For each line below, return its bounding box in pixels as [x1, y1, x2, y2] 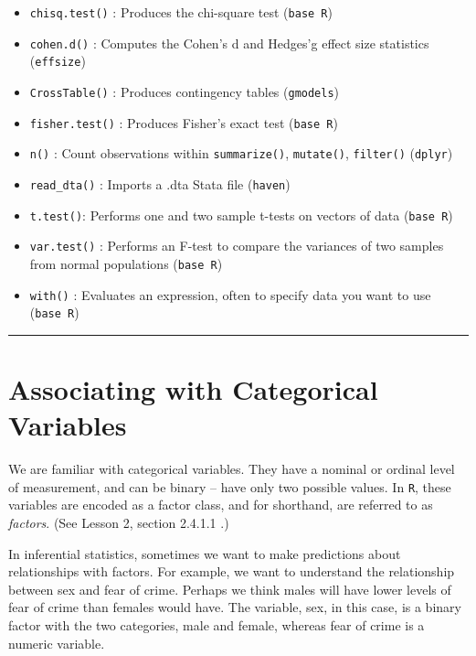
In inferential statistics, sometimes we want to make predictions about [8, 543, 401, 563]
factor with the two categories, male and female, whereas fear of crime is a [8, 616, 425, 634]
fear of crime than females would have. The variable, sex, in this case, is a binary [8, 597, 461, 617]
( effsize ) [29, 51, 86, 70]
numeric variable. [8, 633, 105, 652]
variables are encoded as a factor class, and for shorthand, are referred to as [8, 495, 433, 514]
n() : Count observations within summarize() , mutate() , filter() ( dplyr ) [29, 144, 453, 163]
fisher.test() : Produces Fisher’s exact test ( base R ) [29, 113, 338, 132]
